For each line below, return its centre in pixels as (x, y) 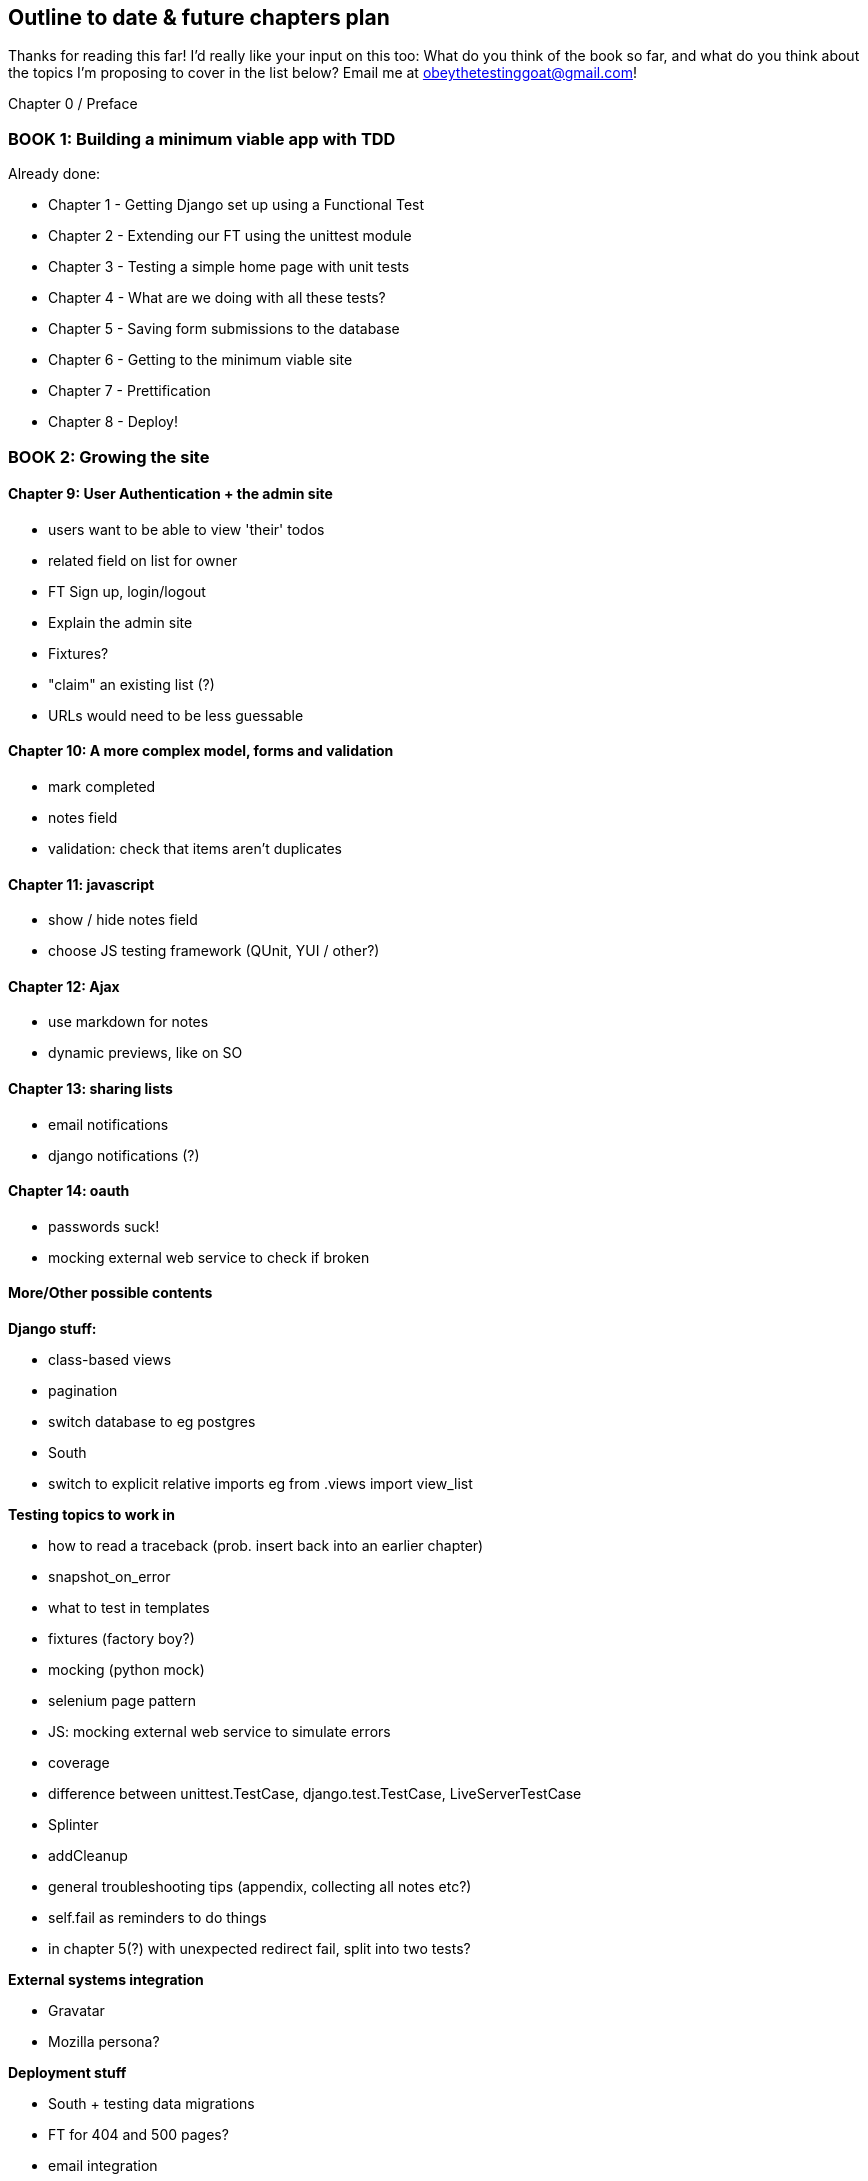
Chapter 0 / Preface (73, 104)
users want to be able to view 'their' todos (186, 529)
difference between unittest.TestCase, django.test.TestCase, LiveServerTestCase (315, 1794)
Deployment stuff (67, 2073)
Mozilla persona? (104, 2042)
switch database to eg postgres (152, 1422)
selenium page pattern (122, 1701)
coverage (79, 1763)
